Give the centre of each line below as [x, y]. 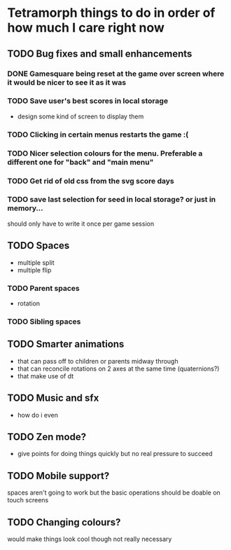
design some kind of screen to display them [80, 116]
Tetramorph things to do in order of [111, 13]
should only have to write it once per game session [81, 224]
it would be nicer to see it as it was [67, 82]
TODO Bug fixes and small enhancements [100, 54]
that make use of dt [45, 376]
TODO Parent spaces [43, 288]
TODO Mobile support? [58, 475]
